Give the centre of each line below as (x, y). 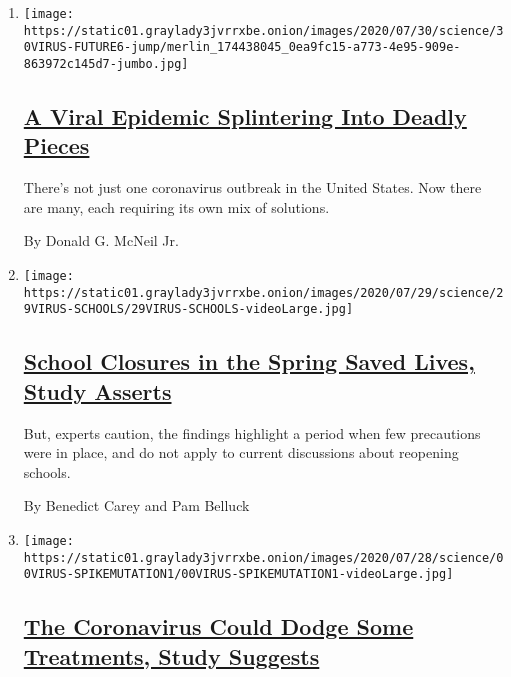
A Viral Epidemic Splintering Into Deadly (245, 116)
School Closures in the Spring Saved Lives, (249, 361)
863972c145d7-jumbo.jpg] (106, 63)
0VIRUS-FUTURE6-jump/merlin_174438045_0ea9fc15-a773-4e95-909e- (242, 47)
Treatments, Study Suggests (171, 655)
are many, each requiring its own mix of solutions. (176, 206)
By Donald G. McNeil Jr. (101, 240)
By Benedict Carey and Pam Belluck (136, 505)
